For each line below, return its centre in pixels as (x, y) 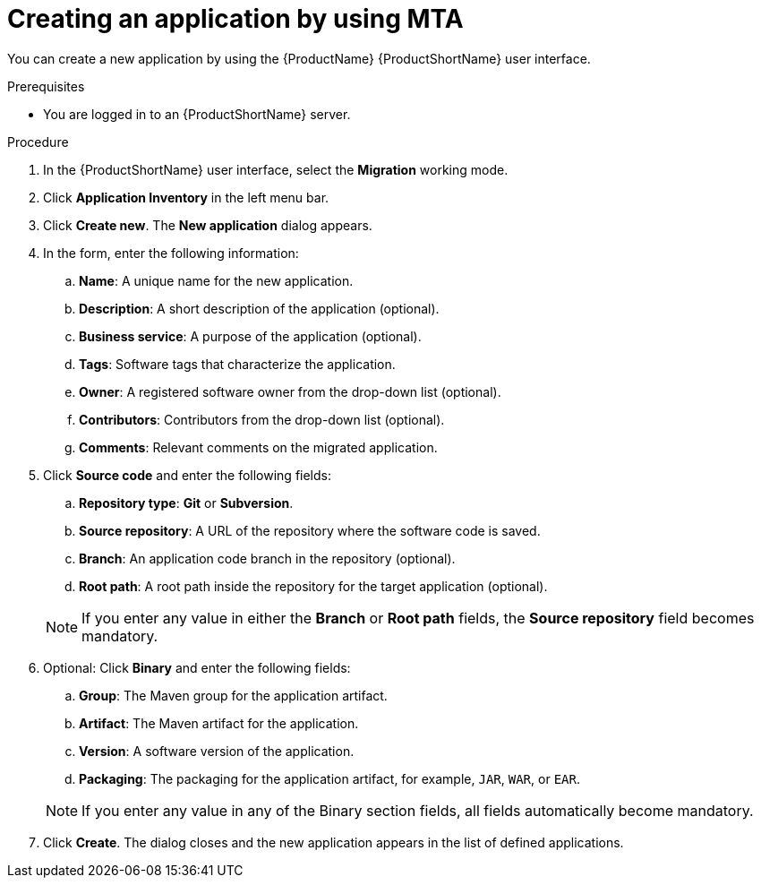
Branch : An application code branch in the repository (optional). (267, 558)
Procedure (38, 142)
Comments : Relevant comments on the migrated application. (258, 447)
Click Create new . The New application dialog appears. (208, 225)
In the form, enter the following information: (171, 253)
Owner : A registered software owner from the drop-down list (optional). (290, 391)
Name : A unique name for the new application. (216, 280)
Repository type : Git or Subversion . (186, 503)
